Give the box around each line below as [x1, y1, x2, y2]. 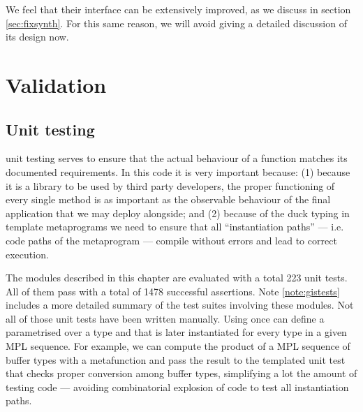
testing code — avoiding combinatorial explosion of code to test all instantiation [6, 379, 349, 394]
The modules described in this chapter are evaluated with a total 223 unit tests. [6, 270, 348, 285]
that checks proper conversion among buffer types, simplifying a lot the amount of [6, 366, 357, 381]
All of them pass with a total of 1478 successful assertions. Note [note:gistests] [6, 284, 340, 298]
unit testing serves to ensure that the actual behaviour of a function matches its [6, 151, 348, 165]
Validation [6, 70, 107, 98]
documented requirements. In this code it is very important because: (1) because [6, 164, 350, 179]
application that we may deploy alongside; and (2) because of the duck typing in [6, 205, 350, 220]
